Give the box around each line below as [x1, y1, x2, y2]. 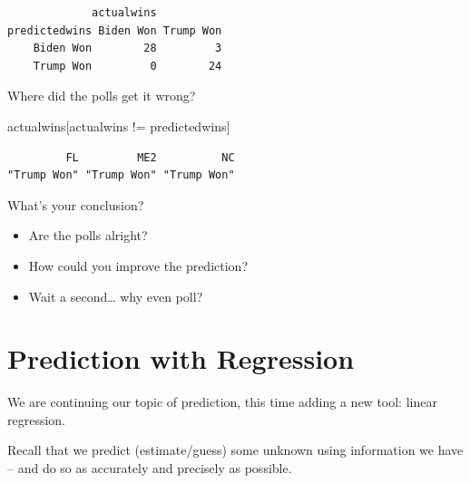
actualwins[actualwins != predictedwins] [7, 116, 230, 135]
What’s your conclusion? [7, 195, 144, 214]
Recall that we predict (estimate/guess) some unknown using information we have [7, 440, 464, 459]
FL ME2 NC [65, 150, 235, 164]
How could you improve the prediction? [28, 256, 248, 275]
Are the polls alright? [28, 226, 148, 245]
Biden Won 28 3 [33, 42, 222, 55]
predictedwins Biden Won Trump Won [7, 24, 222, 37]
